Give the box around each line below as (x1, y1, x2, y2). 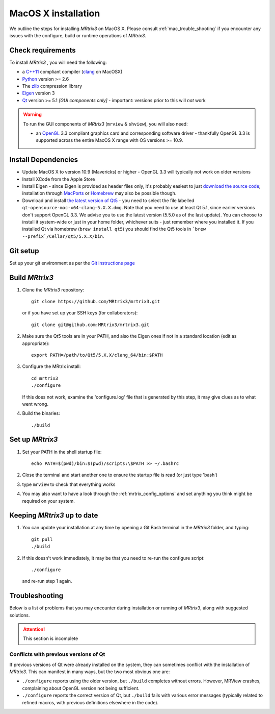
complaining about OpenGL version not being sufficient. (22, 685, 140, 691)
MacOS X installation (9, 8, 100, 19)
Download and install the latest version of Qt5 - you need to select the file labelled (22, 197, 195, 204)
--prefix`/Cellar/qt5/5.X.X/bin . (22, 233, 104, 239)
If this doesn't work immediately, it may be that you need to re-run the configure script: (22, 555, 205, 561)
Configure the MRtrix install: (22, 363, 81, 370)
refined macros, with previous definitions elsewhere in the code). (22, 699, 159, 705)
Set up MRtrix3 (9, 435, 58, 444)
